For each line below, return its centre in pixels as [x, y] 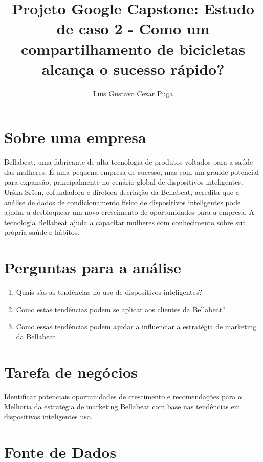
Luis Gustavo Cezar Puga [133, 93]
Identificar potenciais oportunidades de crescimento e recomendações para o [123, 396]
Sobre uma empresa [75, 137]
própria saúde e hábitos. [42, 232]
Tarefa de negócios [71, 371]
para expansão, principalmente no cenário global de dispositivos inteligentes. [124, 182]
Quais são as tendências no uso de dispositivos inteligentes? [109, 292]
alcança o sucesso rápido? [133, 68]
